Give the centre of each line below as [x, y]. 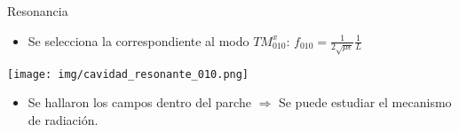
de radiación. [63, 119]
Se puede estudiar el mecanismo [365, 102]
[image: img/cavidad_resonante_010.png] [128, 74]
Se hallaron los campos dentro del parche [139, 102]
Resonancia [38, 11]
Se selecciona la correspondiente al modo [138, 40]
